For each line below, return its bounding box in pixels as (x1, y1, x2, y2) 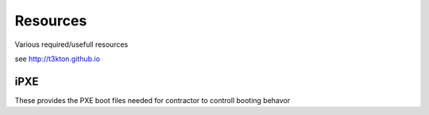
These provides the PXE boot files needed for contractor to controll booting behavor (14, 95, 291, 105)
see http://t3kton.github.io (14, 54, 101, 63)
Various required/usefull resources (14, 40, 129, 49)
